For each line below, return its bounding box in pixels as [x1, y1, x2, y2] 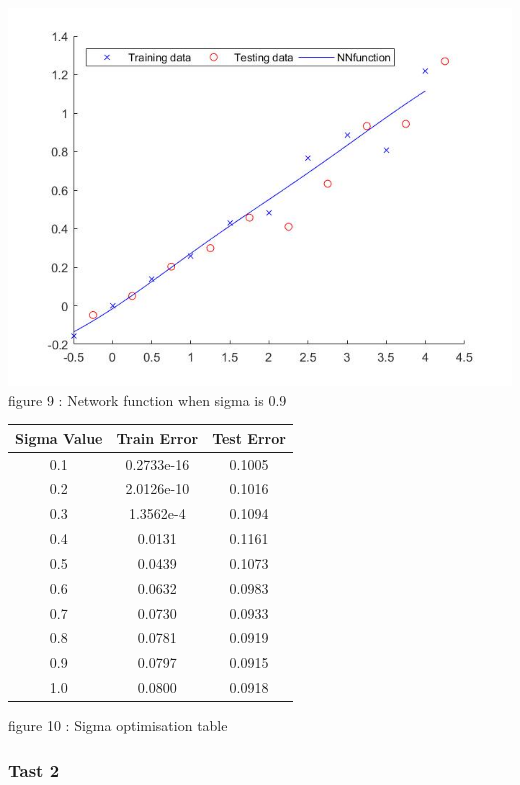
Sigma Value [15, 427, 103, 448]
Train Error [116, 427, 199, 448]
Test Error [212, 427, 286, 448]
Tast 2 [8, 757, 60, 782]
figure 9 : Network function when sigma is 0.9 [8, 389, 287, 410]
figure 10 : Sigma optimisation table [8, 715, 228, 736]
